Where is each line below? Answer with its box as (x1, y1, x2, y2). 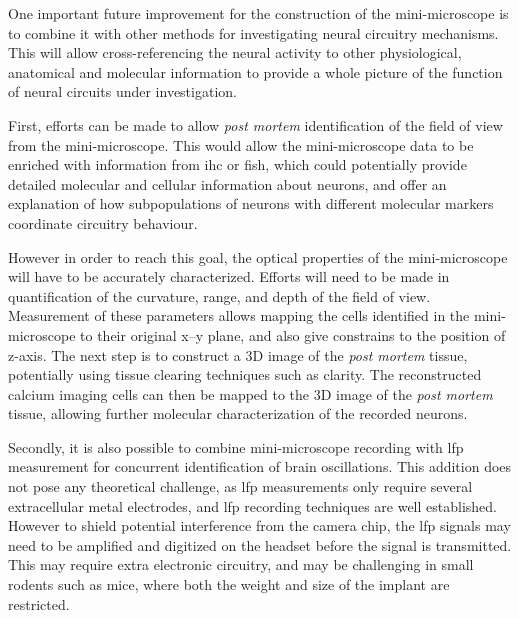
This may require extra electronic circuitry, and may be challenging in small (8, 554, 474, 575)
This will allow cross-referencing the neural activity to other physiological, (8, 42, 462, 63)
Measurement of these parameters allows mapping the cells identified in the (8, 305, 470, 326)
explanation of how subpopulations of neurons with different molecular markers (8, 193, 494, 214)
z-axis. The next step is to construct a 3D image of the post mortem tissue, (8, 344, 468, 365)
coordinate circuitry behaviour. (8, 212, 198, 233)
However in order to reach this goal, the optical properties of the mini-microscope (8, 246, 508, 267)
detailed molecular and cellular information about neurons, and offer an (8, 173, 447, 194)
